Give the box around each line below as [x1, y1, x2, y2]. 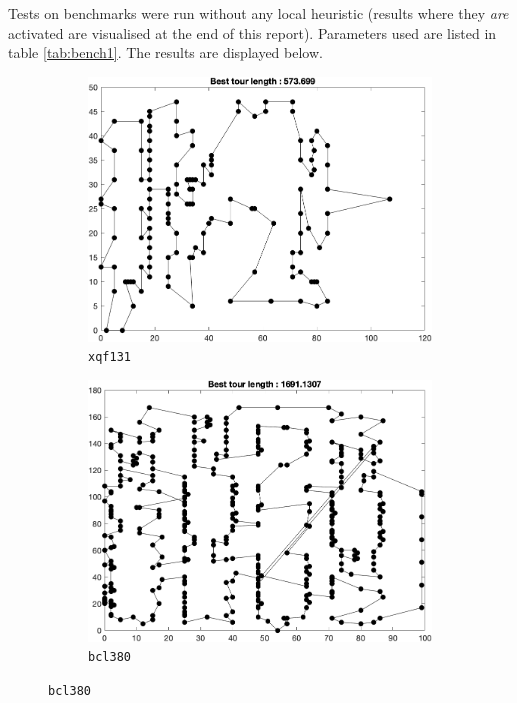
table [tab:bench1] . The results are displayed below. [8, 42, 323, 63]
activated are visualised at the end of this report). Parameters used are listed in [8, 22, 497, 43]
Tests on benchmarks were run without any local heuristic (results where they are [8, 3, 509, 23]
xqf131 [88, 350, 131, 365]
